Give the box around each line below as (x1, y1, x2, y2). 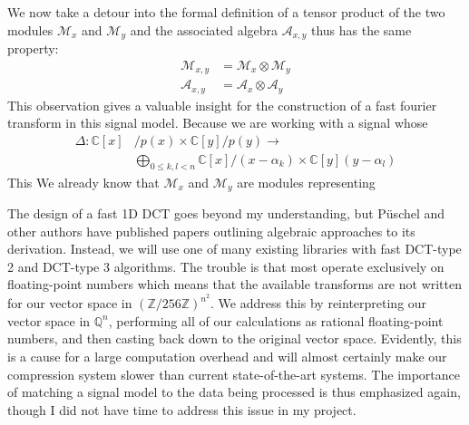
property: (7, 39, 59, 58)
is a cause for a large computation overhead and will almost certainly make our (7, 346, 447, 365)
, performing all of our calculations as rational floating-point (108, 311, 444, 330)
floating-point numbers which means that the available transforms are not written (7, 275, 463, 294)
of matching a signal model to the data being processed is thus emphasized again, (7, 382, 461, 401)
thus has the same (310, 20, 412, 39)
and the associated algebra (130, 20, 278, 39)
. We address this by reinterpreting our (210, 294, 427, 313)
